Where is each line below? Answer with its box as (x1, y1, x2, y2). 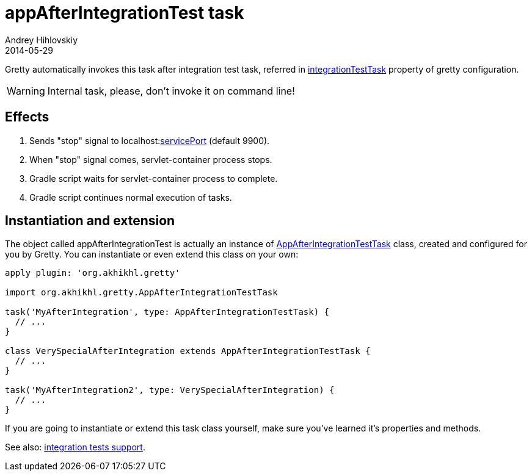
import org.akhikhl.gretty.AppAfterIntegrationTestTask (5, 287, 278, 298)
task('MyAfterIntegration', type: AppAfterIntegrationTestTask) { (5, 307, 330, 317)
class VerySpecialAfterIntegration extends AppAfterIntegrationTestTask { (5, 346, 371, 356)
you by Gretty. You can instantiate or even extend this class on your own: (5, 249, 299, 260)
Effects (5, 109, 49, 125)
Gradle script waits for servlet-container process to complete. (29, 173, 278, 184)
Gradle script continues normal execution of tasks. (29, 192, 232, 203)
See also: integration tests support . (5, 442, 145, 453)
